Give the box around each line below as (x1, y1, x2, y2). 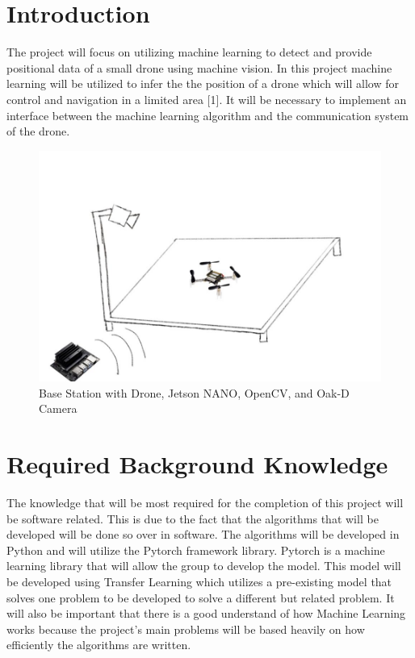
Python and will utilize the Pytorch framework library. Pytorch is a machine (6, 541, 385, 558)
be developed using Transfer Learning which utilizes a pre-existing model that (6, 573, 392, 590)
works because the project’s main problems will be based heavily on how (6, 620, 365, 637)
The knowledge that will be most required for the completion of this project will (6, 494, 404, 511)
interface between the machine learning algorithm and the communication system (6, 106, 409, 123)
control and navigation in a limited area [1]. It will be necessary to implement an (6, 90, 407, 107)
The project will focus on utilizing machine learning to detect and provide (6, 44, 372, 60)
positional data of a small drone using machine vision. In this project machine (6, 59, 392, 76)
